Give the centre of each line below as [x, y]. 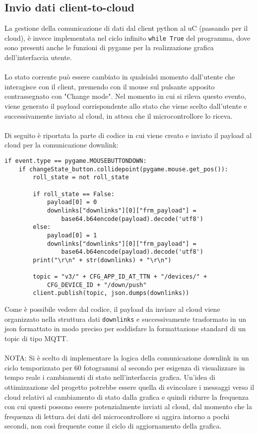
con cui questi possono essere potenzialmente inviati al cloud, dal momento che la [128, 406]
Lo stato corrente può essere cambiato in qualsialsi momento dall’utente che [120, 77]
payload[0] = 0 [72, 202]
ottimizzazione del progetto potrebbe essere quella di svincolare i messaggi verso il [129, 387]
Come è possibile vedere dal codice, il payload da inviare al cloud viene [112, 309]
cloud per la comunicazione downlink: [62, 145]
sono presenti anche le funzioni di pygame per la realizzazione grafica [109, 47]
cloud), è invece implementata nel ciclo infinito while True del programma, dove [128, 37]
